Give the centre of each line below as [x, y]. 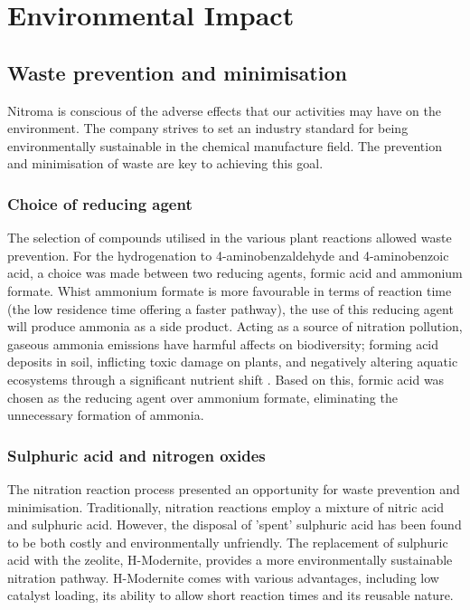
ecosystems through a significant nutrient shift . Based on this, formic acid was [226, 379]
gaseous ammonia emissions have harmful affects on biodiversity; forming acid [223, 343]
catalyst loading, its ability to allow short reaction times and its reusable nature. [230, 595]
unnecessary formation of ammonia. [106, 415]
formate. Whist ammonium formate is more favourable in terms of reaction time [230, 290]
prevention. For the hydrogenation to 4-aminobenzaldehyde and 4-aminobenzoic [228, 255]
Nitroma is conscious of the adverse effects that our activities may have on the [225, 110]
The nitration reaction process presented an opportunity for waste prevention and [234, 488]
